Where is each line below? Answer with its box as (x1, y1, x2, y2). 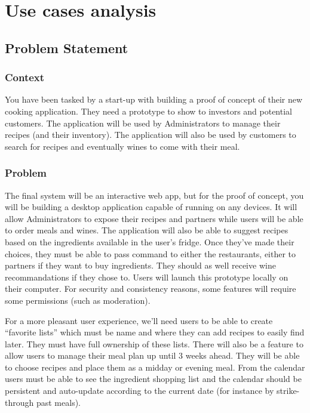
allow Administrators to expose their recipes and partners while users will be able (5, 212, 303, 224)
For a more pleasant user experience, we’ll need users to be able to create (5, 314, 273, 326)
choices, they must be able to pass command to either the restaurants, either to (5, 247, 296, 260)
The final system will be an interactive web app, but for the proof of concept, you (5, 189, 304, 201)
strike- (277, 384, 300, 397)
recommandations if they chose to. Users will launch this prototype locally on (5, 270, 288, 283)
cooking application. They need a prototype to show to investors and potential (5, 104, 292, 117)
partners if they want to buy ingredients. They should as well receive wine (5, 259, 276, 272)
